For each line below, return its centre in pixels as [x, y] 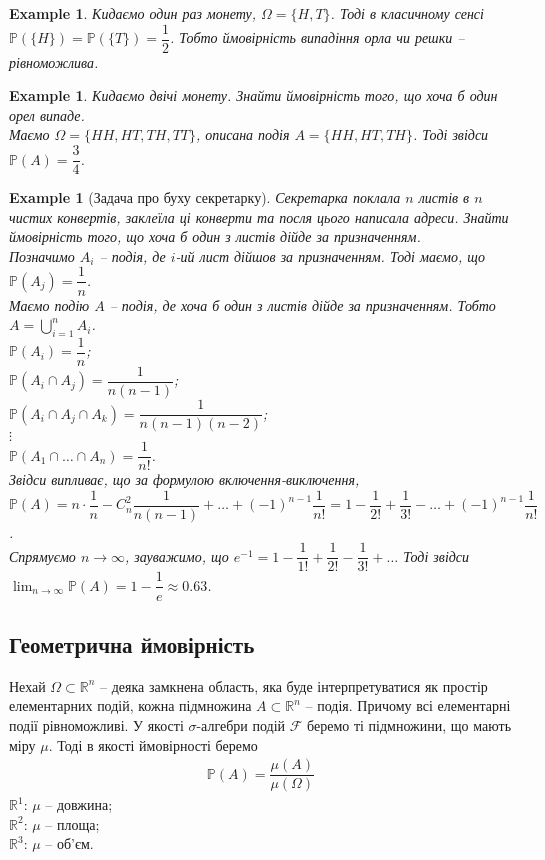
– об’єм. [69, 843]
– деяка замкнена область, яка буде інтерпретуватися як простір [294, 685]
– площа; [72, 823]
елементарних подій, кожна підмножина [130, 705]
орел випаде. [47, 114]
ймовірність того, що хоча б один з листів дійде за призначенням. [215, 236]
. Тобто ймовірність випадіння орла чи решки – [317, 37]
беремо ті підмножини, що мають [409, 724]
